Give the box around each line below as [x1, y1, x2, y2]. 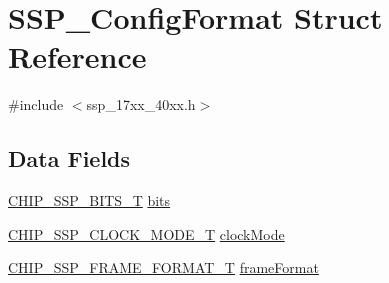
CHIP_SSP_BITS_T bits [8, 190, 171, 211]
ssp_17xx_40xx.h [86, 94, 196, 115]
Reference [8, 36, 147, 77]
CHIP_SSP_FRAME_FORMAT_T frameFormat [8, 257, 319, 278]
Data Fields [8, 143, 131, 174]
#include [8, 94, 64, 115]
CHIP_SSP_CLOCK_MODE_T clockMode [8, 223, 285, 244]
